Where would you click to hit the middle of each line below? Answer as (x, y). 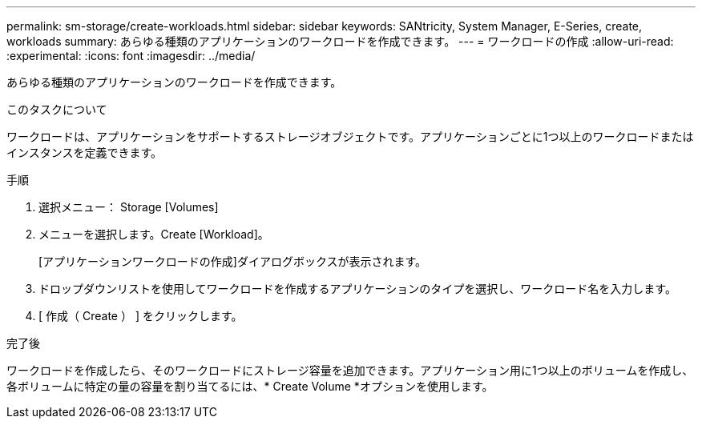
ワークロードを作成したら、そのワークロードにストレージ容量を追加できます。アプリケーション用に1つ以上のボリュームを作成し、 (350, 370)
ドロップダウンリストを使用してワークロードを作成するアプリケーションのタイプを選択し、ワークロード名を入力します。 (357, 289)
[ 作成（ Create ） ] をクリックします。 (141, 316)
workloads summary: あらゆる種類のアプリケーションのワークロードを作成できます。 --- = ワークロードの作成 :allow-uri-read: (340, 41)
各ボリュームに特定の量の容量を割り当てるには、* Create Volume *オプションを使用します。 (250, 386)
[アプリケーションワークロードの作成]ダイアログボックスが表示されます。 (233, 261)
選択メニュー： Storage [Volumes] (129, 207)
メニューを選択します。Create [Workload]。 (154, 234)
